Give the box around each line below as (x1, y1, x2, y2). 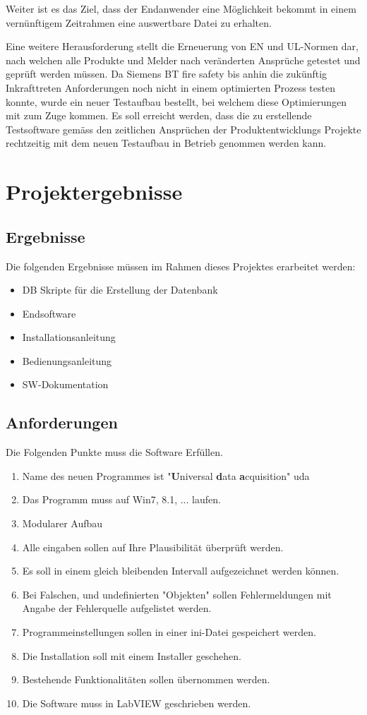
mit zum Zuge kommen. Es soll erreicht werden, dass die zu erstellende (6, 108, 312, 123)
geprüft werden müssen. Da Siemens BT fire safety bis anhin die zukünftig (6, 66, 327, 81)
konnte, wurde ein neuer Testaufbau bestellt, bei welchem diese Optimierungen (6, 94, 347, 109)
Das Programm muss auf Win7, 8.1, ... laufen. (22, 492, 221, 507)
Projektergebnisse (6, 177, 183, 206)
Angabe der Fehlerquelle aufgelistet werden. (22, 601, 212, 615)
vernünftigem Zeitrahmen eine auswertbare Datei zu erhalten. (6, 15, 272, 30)
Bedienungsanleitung (22, 353, 112, 368)
